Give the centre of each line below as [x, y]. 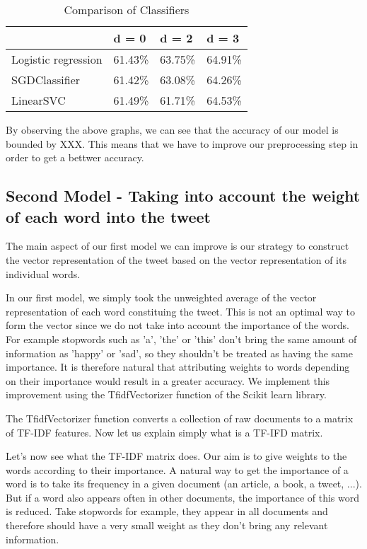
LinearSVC [39, 100]
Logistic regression [57, 59]
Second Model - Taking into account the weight [183, 196]
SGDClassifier [46, 80]
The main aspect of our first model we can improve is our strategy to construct [177, 246]
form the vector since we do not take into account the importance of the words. [177, 325]
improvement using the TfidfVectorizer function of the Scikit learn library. [166, 394]
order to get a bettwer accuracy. [75, 157]
